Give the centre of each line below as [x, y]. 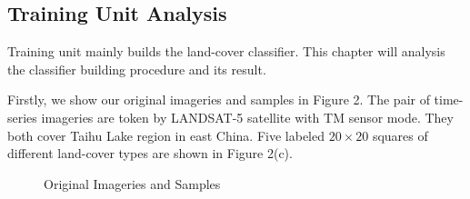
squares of [400, 135]
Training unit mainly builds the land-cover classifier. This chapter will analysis [226, 51]
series [22, 117]
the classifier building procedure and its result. [137, 69]
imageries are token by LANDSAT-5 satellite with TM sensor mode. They [247, 117]
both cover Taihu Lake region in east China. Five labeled [166, 135]
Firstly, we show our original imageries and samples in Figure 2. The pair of [219, 99]
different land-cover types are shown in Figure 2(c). [150, 153]
